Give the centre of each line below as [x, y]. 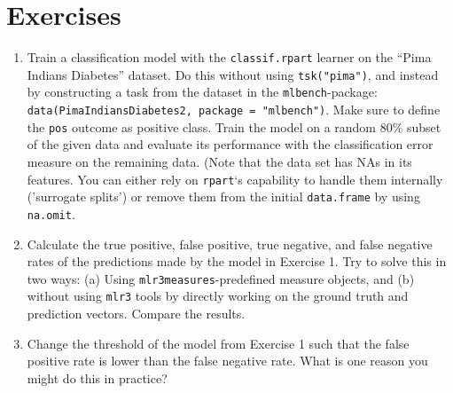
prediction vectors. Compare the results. [136, 314]
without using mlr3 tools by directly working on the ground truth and [218, 296]
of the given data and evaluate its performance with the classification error [230, 144]
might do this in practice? [97, 377]
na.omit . [51, 213]
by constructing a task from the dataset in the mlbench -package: [202, 92]
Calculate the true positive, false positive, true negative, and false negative [230, 244]
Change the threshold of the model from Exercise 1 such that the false [218, 343]
